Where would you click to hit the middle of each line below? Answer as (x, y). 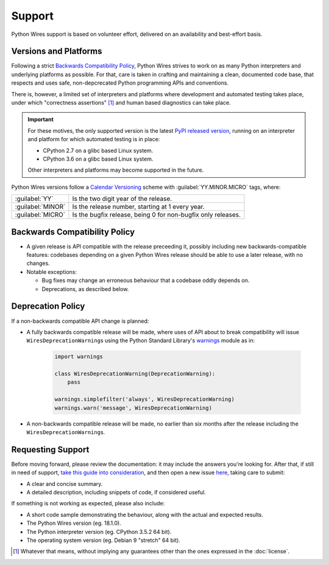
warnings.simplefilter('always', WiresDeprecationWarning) (144, 399)
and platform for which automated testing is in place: (94, 139)
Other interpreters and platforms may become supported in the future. (116, 170)
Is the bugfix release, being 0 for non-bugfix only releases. (156, 215)
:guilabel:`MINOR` (40, 207)
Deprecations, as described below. (85, 289)
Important (41, 119)
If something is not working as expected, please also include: (88, 504)
